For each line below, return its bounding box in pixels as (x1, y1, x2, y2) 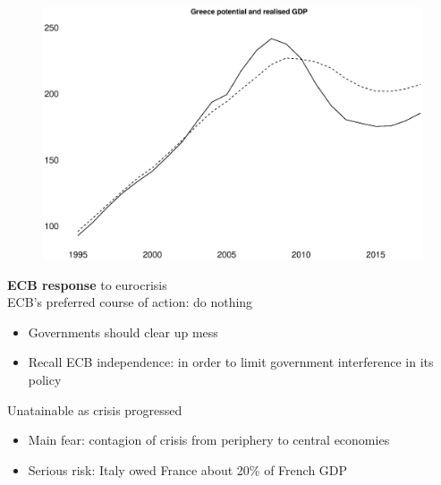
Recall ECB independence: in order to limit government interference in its (28, 353, 434, 371)
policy (28, 370, 62, 388)
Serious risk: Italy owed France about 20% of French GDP (28, 460, 348, 479)
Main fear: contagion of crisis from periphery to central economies (28, 430, 390, 449)
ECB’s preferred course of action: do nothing (7, 293, 253, 311)
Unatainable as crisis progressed (7, 400, 182, 419)
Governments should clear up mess (28, 322, 218, 341)
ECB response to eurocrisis (7, 275, 167, 294)
